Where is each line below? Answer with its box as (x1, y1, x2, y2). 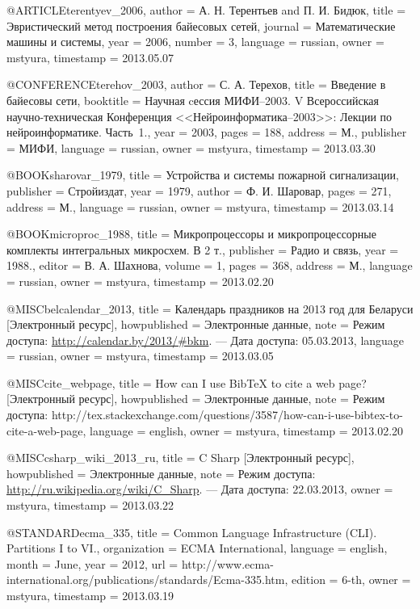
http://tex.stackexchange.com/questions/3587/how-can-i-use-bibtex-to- (51, 406, 403, 423)
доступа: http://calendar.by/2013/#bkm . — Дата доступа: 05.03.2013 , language (6, 331, 405, 348)
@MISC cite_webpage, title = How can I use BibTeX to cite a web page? (6, 374, 367, 391)
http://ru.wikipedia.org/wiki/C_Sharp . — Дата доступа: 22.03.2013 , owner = (6, 481, 393, 498)
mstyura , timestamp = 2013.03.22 (6, 497, 174, 514)
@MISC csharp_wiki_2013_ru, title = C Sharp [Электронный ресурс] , (6, 449, 355, 466)
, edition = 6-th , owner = (284, 571, 411, 588)
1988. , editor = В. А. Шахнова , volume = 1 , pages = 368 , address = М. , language (6, 257, 413, 274)
